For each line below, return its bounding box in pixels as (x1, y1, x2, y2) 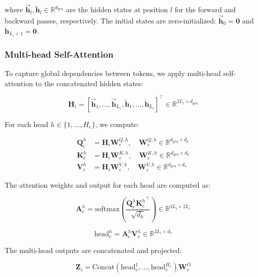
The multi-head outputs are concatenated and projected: (5, 244, 182, 255)
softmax (95, 206, 120, 213)
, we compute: (95, 118, 139, 129)
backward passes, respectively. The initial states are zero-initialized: (5, 15, 216, 26)
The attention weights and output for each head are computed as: (5, 179, 210, 190)
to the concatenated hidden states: (35, 78, 144, 88)
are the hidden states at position (66, 4, 168, 15)
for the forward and (175, 4, 236, 15)
